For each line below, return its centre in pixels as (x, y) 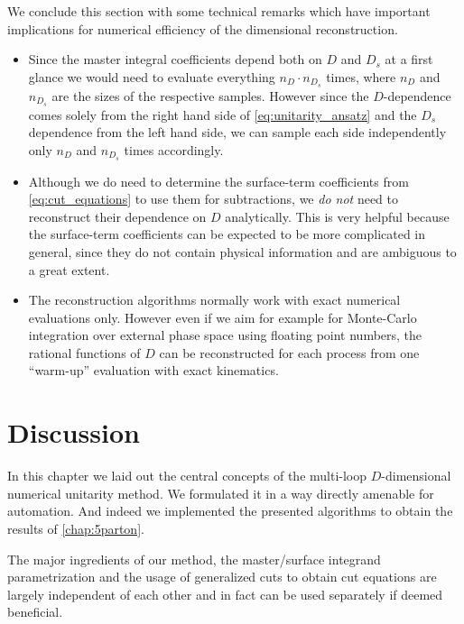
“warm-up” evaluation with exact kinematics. (153, 370)
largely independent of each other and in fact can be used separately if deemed (225, 594)
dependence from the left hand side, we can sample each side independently (237, 132)
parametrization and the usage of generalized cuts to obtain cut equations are (222, 577)
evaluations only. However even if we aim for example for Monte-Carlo (223, 317)
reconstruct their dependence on (117, 216)
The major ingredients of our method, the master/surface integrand (194, 559)
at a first (409, 59)
